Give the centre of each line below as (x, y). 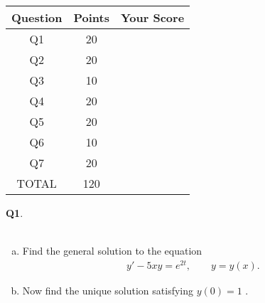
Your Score (152, 17)
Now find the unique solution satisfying (108, 290)
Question (37, 17)
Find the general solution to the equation (112, 251)
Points (91, 17)
